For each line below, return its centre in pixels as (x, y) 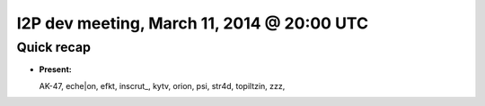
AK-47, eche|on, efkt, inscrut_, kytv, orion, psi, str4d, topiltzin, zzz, (162, 86)
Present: (55, 69)
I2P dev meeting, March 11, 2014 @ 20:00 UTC (192, 23)
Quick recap (54, 47)
